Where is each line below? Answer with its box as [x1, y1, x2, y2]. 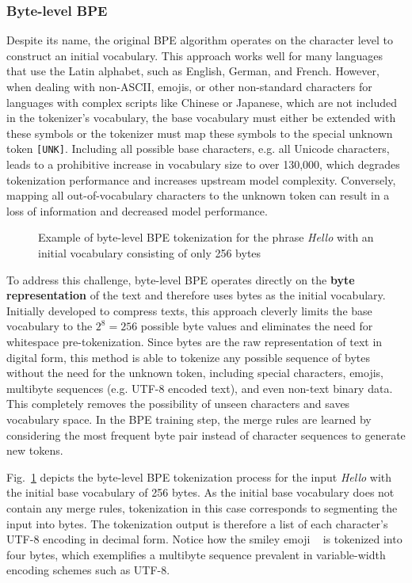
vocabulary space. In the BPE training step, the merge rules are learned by [6, 410, 372, 427]
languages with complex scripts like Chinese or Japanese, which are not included [6, 93, 398, 110]
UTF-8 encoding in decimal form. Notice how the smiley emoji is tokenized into [6, 531, 402, 547]
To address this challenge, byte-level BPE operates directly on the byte [6, 271, 355, 288]
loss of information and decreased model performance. [6, 202, 268, 219]
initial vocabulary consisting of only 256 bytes [38, 245, 261, 261]
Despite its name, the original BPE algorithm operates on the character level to [6, 32, 394, 48]
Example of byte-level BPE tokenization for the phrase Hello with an [38, 229, 374, 246]
